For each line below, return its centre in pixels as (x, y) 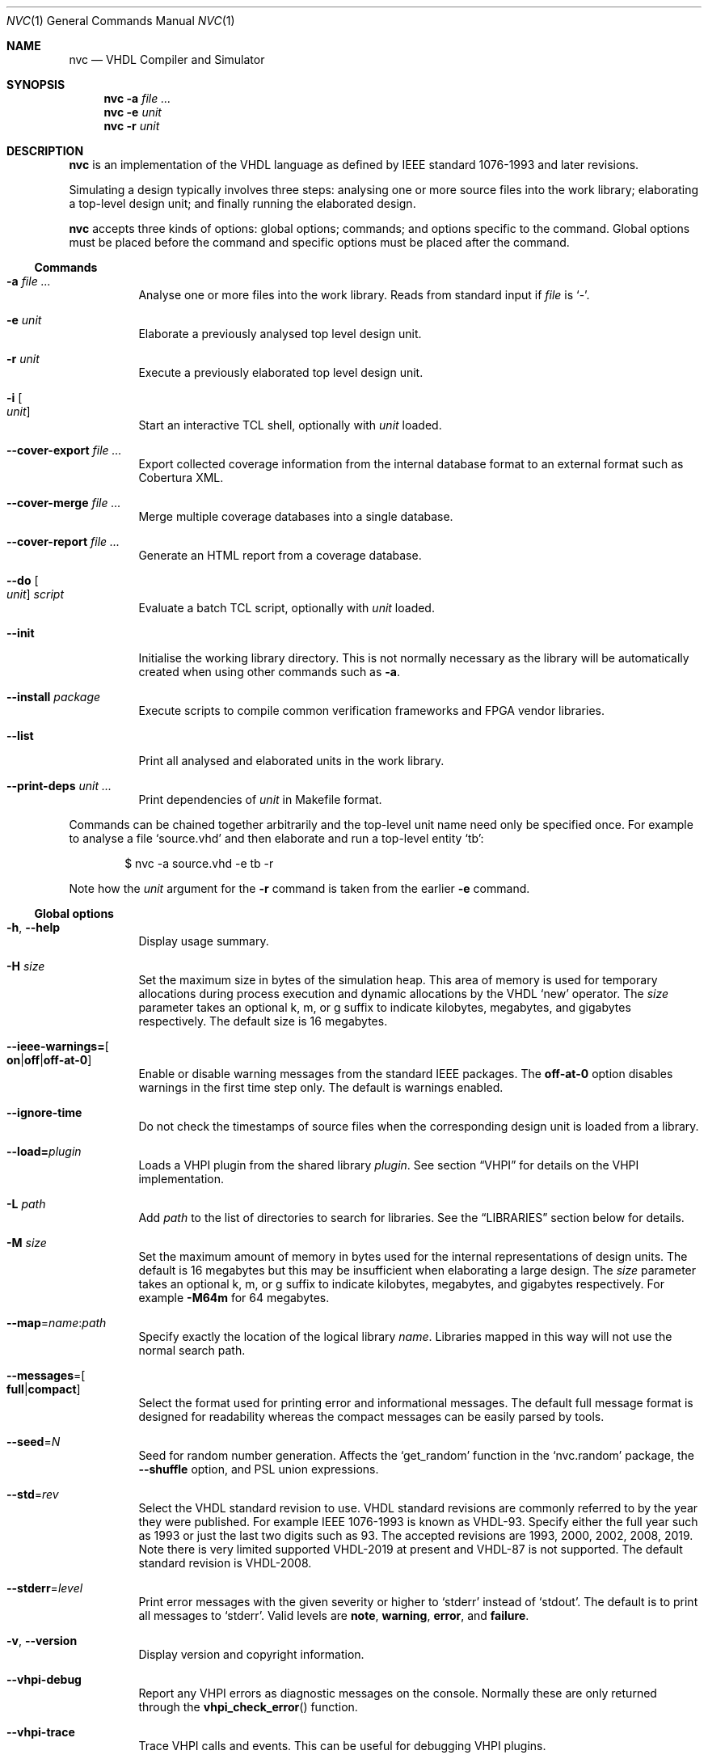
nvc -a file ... (137, 98)
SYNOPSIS (36, 85)
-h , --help (34, 927)
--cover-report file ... (63, 541)
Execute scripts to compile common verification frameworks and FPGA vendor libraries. (371, 710)
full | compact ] (44, 1389)
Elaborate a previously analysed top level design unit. (280, 334)
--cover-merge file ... (64, 503)
